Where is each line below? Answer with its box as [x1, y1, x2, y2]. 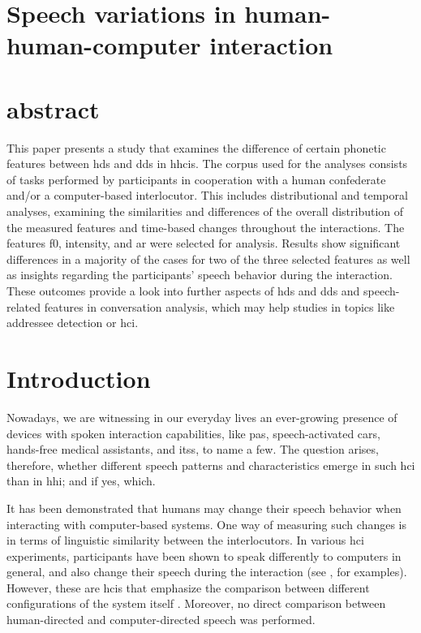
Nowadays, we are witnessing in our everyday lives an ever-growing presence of [6, 408, 397, 425]
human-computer [6, 28, 201, 62]
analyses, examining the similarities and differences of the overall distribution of [6, 203, 404, 220]
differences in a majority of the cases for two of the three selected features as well [6, 250, 410, 267]
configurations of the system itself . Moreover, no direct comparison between [6, 595, 386, 612]
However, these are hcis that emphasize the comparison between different [6, 579, 370, 596]
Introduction [6, 362, 151, 394]
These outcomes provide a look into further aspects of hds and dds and [6, 282, 360, 299]
